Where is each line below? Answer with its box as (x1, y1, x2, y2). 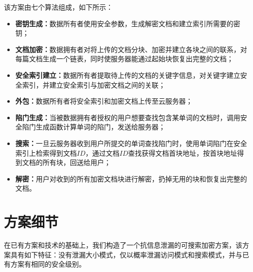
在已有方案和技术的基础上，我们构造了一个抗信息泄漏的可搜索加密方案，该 (4, 240, 242, 250)
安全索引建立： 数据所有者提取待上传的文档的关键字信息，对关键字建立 (15, 70, 240, 80)
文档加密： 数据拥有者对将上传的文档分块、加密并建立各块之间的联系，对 (15, 44, 247, 54)
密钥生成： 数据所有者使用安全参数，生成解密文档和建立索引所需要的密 (15, 18, 240, 28)
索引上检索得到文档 (15, 147, 77, 158)
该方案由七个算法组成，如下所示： (4, 2, 113, 12)
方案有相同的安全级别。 (10, 259, 86, 269)
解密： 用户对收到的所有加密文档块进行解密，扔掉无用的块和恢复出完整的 (15, 173, 247, 183)
